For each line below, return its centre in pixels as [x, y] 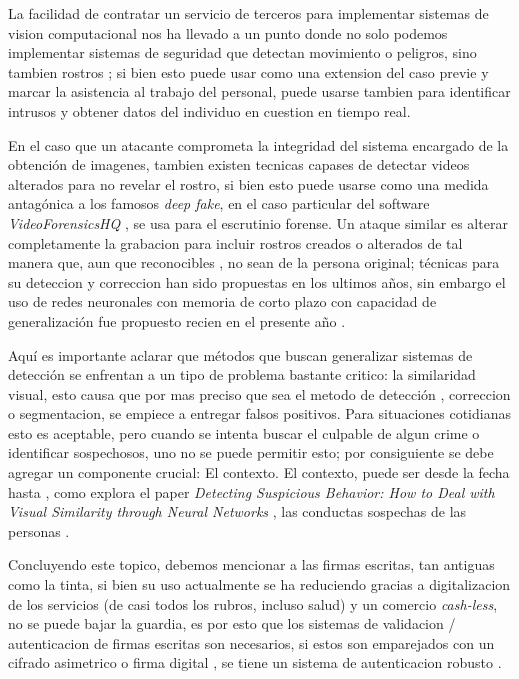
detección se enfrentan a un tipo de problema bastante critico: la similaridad [242, 374]
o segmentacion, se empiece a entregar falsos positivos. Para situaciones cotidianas [259, 413]
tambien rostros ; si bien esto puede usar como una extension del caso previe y [248, 71]
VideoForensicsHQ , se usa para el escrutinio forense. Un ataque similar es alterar [258, 222]
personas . [39, 530]
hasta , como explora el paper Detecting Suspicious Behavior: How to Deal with [251, 491]
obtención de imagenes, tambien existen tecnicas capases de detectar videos [239, 164]
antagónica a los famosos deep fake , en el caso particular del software [219, 203]
